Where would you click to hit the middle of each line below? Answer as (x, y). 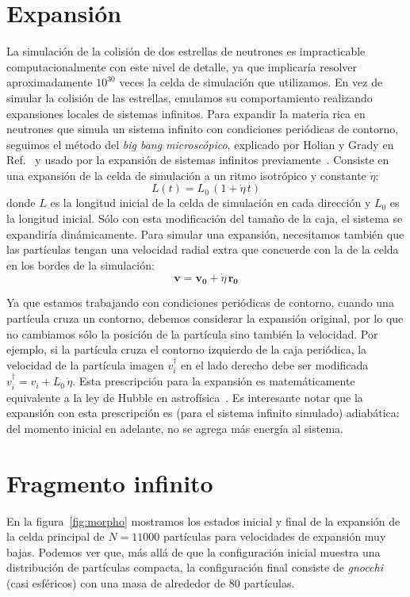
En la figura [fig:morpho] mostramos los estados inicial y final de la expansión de (203, 520)
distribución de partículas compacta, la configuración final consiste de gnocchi (195, 567)
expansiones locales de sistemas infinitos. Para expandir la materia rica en (186, 113)
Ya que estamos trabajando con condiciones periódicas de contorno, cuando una (200, 302)
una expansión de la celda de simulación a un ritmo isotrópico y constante (186, 175)
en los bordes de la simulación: (80, 264)
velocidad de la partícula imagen (85, 364)
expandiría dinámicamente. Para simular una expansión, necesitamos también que (205, 233)
